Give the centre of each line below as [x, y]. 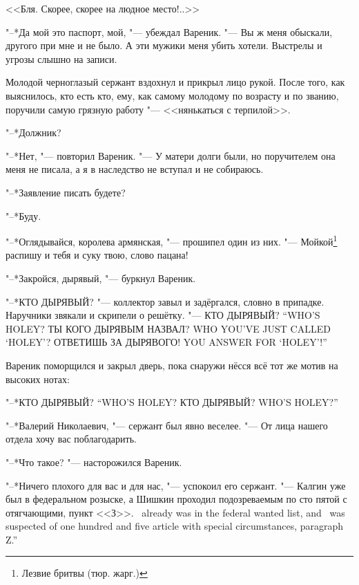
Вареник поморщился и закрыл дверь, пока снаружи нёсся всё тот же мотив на [172, 365]
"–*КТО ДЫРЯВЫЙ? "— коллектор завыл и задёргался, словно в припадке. [165, 301]
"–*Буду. [23, 215]
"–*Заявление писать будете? [66, 192]
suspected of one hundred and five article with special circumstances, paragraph [175, 526]
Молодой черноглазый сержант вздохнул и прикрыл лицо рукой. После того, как [175, 82]
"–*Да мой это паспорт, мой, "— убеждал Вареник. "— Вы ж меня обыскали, [169, 31]
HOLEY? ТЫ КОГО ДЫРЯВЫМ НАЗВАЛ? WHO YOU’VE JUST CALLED [168, 328]
